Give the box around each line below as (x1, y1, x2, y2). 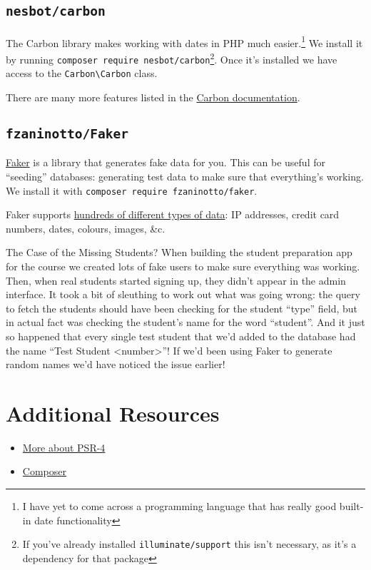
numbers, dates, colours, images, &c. (6, 220, 166, 235)
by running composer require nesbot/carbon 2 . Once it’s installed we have (6, 50, 337, 66)
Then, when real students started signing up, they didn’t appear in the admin (6, 273, 346, 287)
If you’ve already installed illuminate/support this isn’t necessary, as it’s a (22, 536, 357, 551)
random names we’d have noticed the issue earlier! (6, 357, 225, 372)
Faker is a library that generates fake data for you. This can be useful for (6, 155, 325, 170)
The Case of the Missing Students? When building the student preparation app (6, 245, 352, 260)
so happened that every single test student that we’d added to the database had (6, 328, 356, 343)
